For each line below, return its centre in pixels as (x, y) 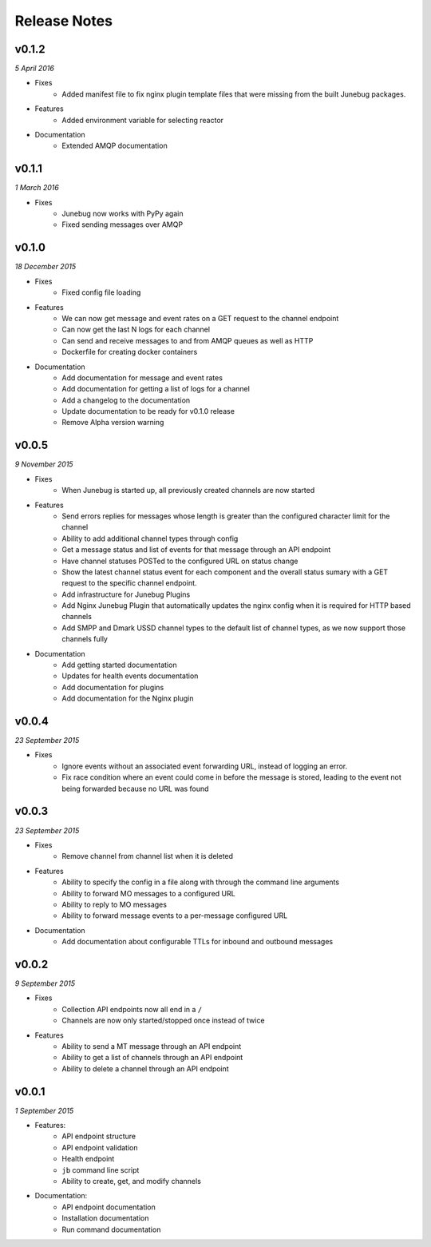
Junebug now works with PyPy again (123, 214)
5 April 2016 (35, 69)
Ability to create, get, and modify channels (131, 1181)
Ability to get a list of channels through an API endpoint (152, 1058)
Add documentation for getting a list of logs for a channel (156, 389)
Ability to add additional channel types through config (150, 538)
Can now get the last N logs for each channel (136, 330)
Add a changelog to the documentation (126, 400)
